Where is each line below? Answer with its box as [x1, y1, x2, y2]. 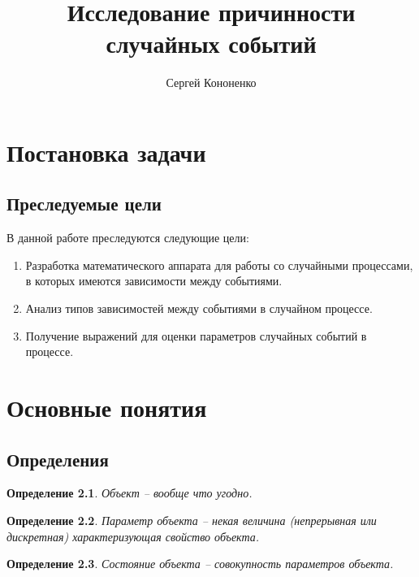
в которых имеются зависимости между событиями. [25, 272, 283, 289]
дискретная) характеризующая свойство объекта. [6, 527, 260, 544]
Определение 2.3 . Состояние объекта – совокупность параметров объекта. [6, 555, 394, 572]
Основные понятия [6, 391, 207, 424]
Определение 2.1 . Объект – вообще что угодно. [6, 484, 253, 501]
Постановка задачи [6, 135, 206, 168]
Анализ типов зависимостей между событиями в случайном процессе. [25, 300, 373, 317]
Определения [6, 446, 109, 471]
